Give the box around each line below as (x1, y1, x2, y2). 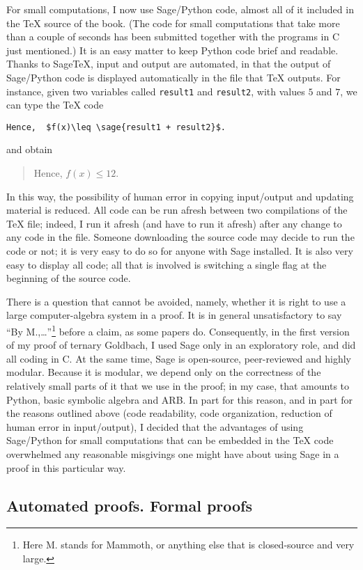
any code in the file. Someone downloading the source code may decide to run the (6, 230, 355, 244)
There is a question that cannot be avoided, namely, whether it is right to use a (6, 294, 346, 308)
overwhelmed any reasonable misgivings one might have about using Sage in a (6, 447, 339, 461)
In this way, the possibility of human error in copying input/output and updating (6, 189, 354, 203)
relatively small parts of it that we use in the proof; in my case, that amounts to (6, 379, 350, 393)
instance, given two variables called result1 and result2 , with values (6, 84, 305, 98)
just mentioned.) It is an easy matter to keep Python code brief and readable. (6, 42, 339, 57)
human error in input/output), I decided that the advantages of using (6, 419, 304, 434)
